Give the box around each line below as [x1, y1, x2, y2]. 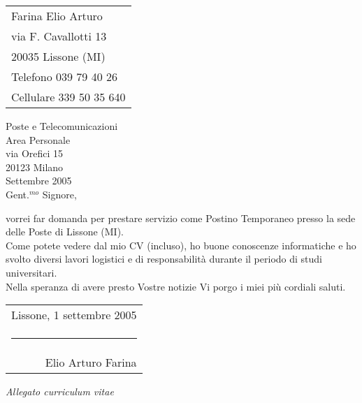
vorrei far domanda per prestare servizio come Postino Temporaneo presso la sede [6, 210, 356, 225]
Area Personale [6, 132, 71, 147]
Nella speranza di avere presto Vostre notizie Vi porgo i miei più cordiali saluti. [6, 279, 346, 293]
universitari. [6, 265, 57, 279]
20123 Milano [6, 159, 64, 174]
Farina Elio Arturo [11, 8, 103, 24]
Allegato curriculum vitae [6, 384, 114, 399]
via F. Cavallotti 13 [11, 28, 107, 44]
